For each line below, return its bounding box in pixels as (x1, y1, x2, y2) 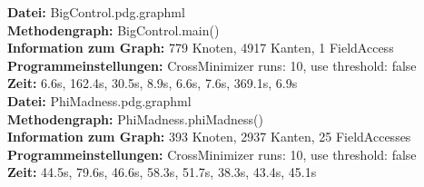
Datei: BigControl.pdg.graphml (7, 3, 185, 21)
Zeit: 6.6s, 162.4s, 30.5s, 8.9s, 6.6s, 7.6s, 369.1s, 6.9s (7, 74, 298, 93)
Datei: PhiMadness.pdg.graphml (7, 91, 192, 110)
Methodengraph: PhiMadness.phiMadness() (7, 109, 263, 128)
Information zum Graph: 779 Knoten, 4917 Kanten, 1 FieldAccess (7, 38, 394, 57)
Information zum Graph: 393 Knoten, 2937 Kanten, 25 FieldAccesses (7, 127, 411, 146)
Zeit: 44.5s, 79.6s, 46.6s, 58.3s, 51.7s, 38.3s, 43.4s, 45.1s (7, 162, 317, 182)
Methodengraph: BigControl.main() (7, 20, 220, 39)
